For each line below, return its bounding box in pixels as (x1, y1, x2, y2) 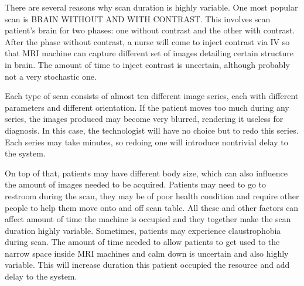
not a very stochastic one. (5, 70, 97, 82)
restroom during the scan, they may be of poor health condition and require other (5, 189, 299, 202)
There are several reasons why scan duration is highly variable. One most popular (5, 1, 298, 13)
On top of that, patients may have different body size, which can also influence (5, 166, 288, 179)
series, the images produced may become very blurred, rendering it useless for (5, 113, 283, 125)
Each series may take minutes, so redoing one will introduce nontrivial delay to (5, 135, 288, 148)
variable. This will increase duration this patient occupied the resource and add (5, 258, 290, 271)
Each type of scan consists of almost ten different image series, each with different (5, 90, 299, 102)
